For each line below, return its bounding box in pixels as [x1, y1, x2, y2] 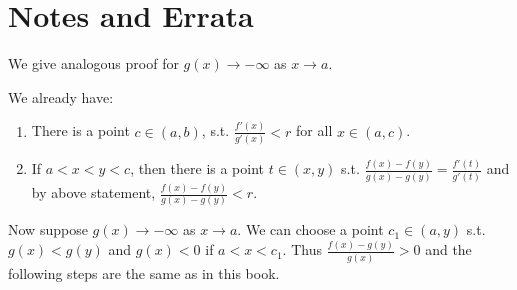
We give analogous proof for [8, 53, 179, 74]
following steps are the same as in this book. [8, 262, 280, 283]
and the [425, 239, 472, 260]
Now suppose [8, 219, 88, 240]
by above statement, [31, 182, 156, 203]
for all [296, 120, 333, 141]
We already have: [8, 86, 114, 107]
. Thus [282, 239, 322, 260]
